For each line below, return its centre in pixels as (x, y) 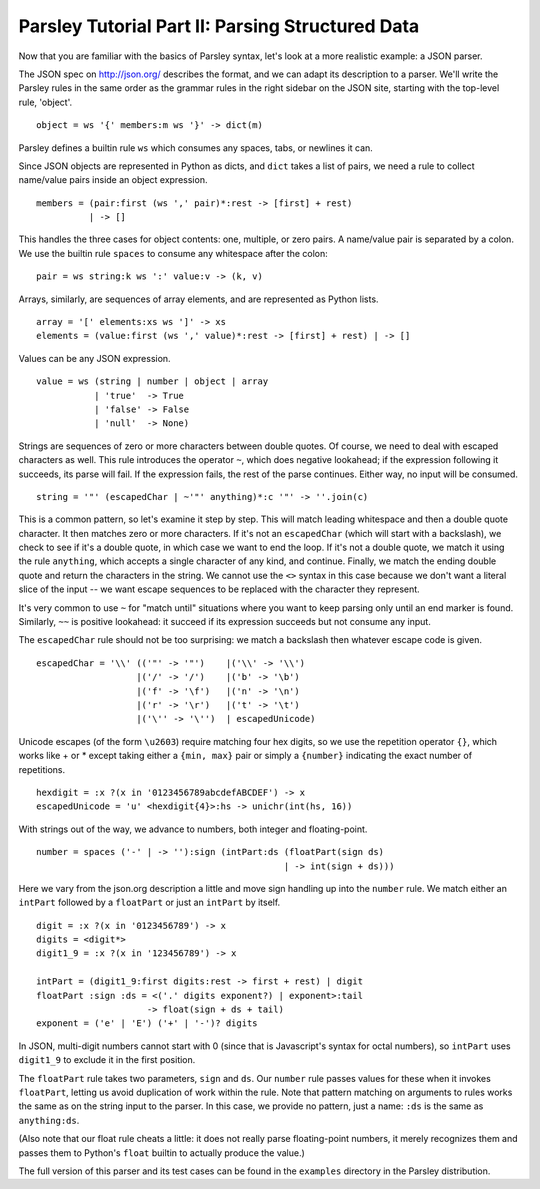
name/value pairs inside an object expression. (113, 180)
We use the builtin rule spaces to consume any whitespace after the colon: (173, 253)
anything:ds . (49, 1120)
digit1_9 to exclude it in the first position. (107, 1060)
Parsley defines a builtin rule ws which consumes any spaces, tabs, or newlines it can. (196, 147)
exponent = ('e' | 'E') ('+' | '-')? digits (147, 1023)
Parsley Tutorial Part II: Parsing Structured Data (219, 26)
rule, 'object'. (45, 102)
